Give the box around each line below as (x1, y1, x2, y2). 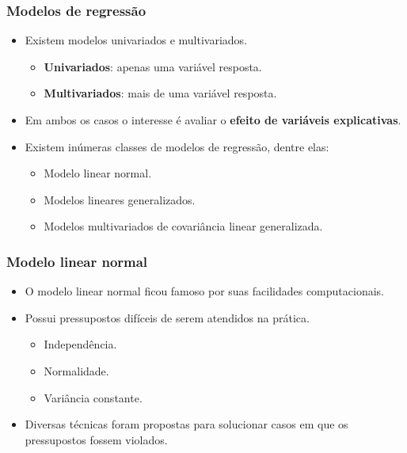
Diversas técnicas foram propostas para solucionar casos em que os (25, 416, 348, 432)
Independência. (44, 336, 117, 352)
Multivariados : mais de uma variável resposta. (44, 85, 277, 101)
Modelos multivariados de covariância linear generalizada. (44, 218, 323, 234)
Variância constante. (44, 389, 143, 405)
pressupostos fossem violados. (25, 431, 168, 447)
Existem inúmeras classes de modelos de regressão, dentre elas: (25, 138, 329, 154)
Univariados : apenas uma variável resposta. (44, 58, 262, 74)
